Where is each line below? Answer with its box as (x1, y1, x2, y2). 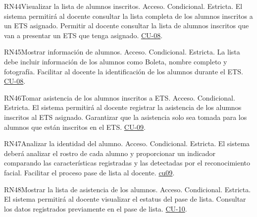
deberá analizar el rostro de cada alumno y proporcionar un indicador (4, 148, 216, 158)
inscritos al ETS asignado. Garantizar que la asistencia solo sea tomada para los (4, 111, 247, 122)
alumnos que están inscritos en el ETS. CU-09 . (4, 121, 146, 132)
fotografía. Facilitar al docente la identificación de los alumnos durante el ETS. (4, 66, 243, 76)
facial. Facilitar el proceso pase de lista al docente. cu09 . (4, 167, 175, 177)
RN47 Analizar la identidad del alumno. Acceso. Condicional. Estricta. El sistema (4, 138, 250, 149)
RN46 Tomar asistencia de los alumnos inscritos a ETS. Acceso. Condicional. (4, 92, 235, 103)
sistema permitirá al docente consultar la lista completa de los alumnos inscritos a (4, 10, 253, 21)
